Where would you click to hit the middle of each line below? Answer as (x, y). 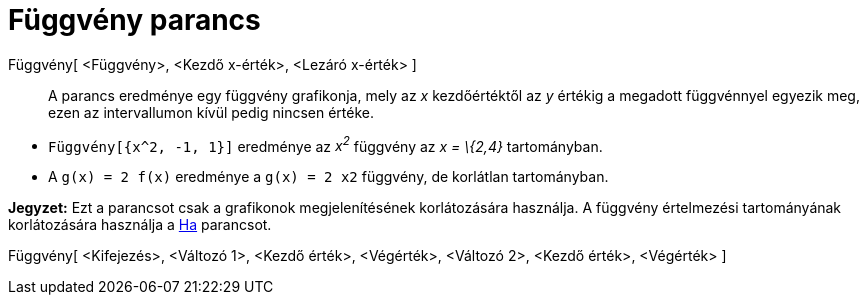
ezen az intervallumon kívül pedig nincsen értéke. (211, 112)
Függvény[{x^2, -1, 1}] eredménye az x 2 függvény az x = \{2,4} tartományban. (325, 144)
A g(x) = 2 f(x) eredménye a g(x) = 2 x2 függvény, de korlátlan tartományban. (328, 177)
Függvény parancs (134, 20)
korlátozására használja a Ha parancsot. (140, 225)
